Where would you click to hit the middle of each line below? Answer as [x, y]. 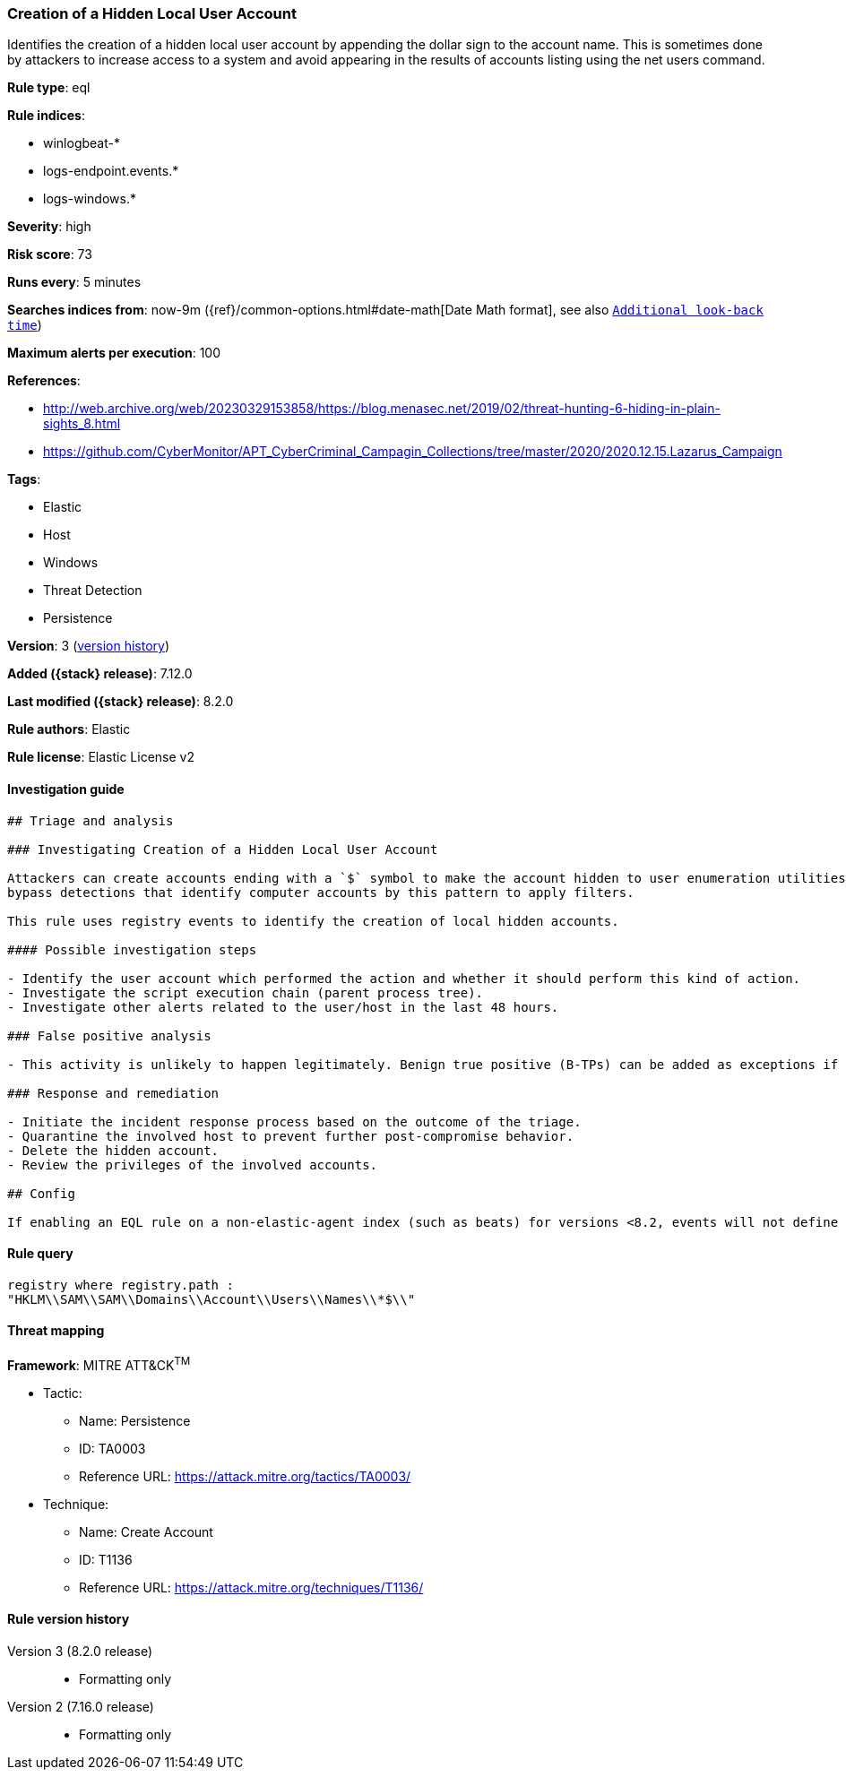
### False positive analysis [109, 1035]
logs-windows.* [90, 199]
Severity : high [49, 227]
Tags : [24, 479]
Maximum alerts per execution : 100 [114, 353]
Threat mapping [56, 1331]
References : [44, 381]
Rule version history [69, 1619]
